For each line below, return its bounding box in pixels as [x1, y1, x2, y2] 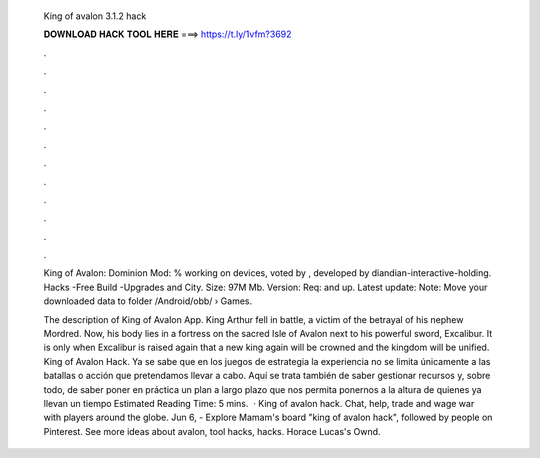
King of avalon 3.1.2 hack [43, 10, 147, 22]
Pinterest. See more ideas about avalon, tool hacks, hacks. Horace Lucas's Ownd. [43, 425, 381, 437]
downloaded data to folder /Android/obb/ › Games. [43, 295, 253, 307]
